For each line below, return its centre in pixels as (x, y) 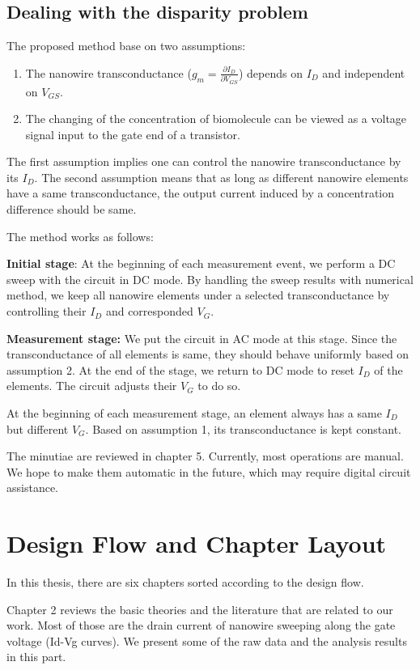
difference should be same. (72, 209)
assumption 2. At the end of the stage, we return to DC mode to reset (180, 369)
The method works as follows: (80, 236)
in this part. (36, 657)
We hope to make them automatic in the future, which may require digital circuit (209, 471)
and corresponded (149, 311)
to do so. (219, 386)
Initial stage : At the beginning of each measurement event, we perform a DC (201, 263)
